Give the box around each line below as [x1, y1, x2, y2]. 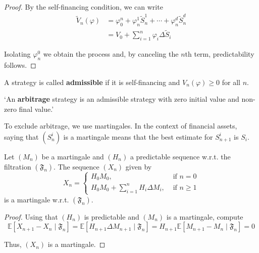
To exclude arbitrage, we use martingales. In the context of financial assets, [4, 120, 237, 131]
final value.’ [19, 103, 54, 114]
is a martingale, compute [166, 211, 243, 222]
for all [222, 76, 240, 87]
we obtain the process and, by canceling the [43, 49, 179, 59]
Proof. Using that [4, 211, 58, 222]
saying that [4, 131, 39, 142]
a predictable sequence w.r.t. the [130, 151, 231, 161]
